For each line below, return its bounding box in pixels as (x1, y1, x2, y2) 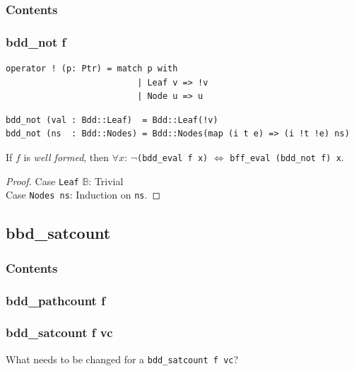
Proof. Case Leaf (6, 173, 79, 188)
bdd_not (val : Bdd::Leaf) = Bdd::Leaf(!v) (6, 114, 218, 125)
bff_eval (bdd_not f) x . (230, 150, 344, 165)
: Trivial (88, 173, 124, 188)
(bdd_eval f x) (137, 153, 208, 164)
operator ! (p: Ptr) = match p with (6, 64, 178, 74)
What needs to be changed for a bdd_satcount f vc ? (6, 351, 239, 366)
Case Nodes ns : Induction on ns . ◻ (6, 187, 161, 202)
